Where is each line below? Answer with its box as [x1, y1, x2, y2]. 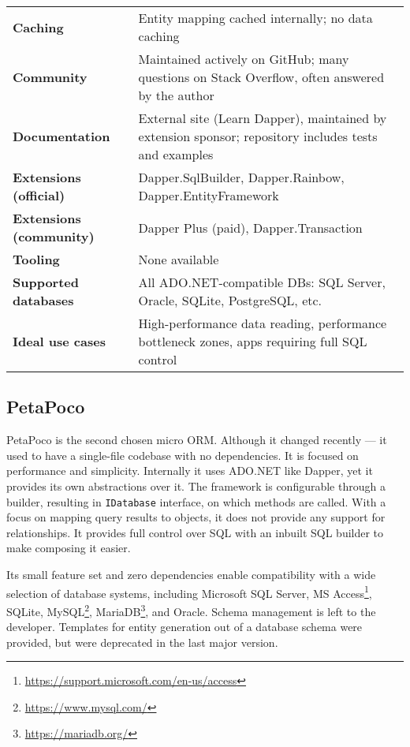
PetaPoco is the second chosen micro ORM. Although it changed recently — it [6, 431, 387, 448]
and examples [138, 145, 214, 163]
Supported [13, 273, 80, 291]
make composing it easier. [6, 540, 131, 556]
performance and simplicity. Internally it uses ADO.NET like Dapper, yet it [6, 462, 373, 479]
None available [138, 250, 219, 268]
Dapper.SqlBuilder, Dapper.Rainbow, [138, 168, 345, 186]
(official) [13, 186, 65, 204]
